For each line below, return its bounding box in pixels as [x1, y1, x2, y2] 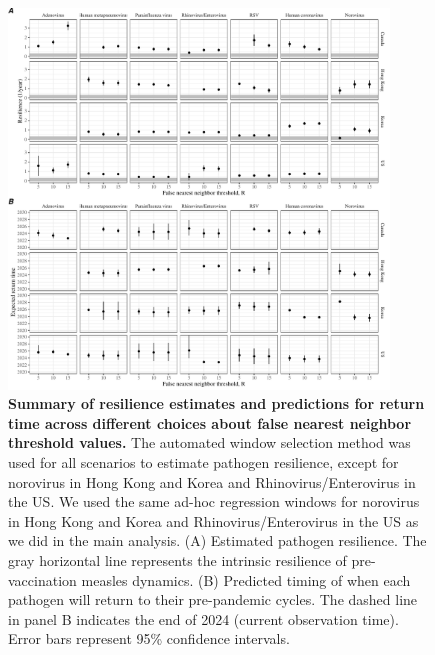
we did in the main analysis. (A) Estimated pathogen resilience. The [8, 530, 427, 551]
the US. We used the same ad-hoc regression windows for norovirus [8, 491, 420, 512]
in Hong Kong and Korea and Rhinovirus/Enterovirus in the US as [8, 510, 419, 531]
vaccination [8, 569, 77, 590]
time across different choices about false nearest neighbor [8, 412, 412, 433]
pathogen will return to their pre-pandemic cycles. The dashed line [8, 589, 418, 610]
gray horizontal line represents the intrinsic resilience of [8, 549, 347, 570]
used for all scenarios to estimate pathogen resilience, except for [8, 451, 399, 472]
